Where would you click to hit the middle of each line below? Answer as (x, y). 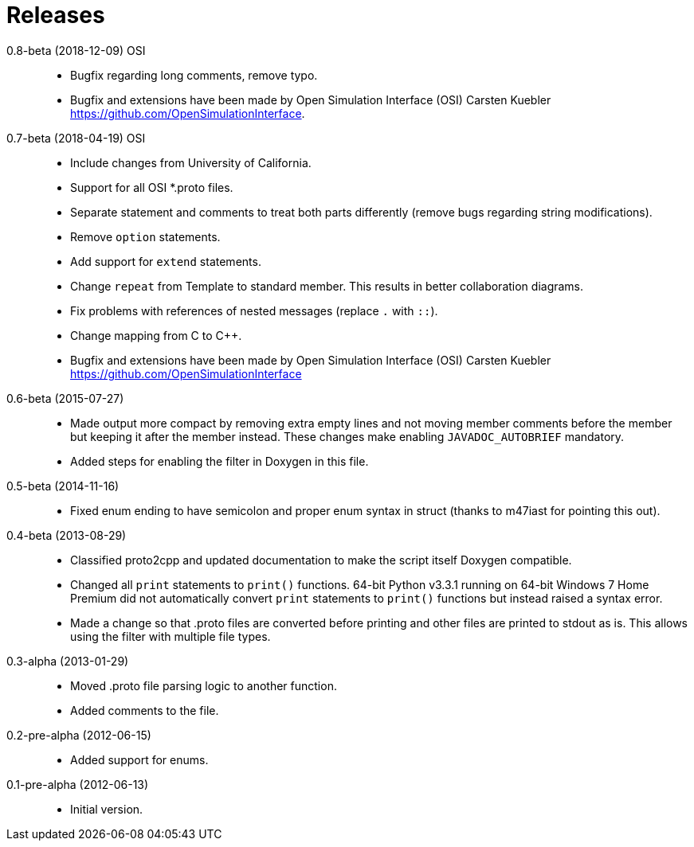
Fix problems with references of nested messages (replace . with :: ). (254, 310)
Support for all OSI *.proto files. (152, 187)
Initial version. (107, 809)
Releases (56, 15)
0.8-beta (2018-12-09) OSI (76, 50)
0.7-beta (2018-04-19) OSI (76, 138)
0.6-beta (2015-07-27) (65, 398)
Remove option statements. (145, 236)
